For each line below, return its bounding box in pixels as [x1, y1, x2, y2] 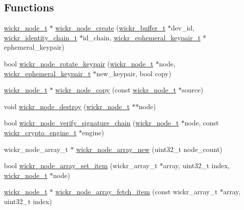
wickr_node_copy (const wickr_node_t [55, 85, 176, 95]
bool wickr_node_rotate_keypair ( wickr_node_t [4, 58, 154, 68]
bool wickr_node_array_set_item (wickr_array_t [4, 160, 158, 171]
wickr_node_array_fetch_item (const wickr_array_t [55, 186, 218, 197]
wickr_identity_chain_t [4, 32, 78, 42]
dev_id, [171, 23, 194, 33]
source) [182, 85, 203, 95]
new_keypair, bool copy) [96, 68, 171, 78]
